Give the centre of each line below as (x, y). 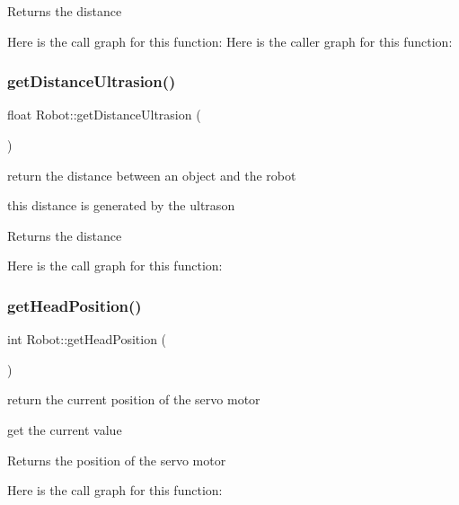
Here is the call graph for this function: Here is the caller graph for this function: (230, 41)
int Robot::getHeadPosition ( (87, 339)
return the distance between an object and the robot (152, 175)
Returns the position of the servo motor (117, 460)
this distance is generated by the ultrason (121, 205)
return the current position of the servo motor (134, 399)
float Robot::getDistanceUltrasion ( (104, 115)
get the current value (65, 429)
